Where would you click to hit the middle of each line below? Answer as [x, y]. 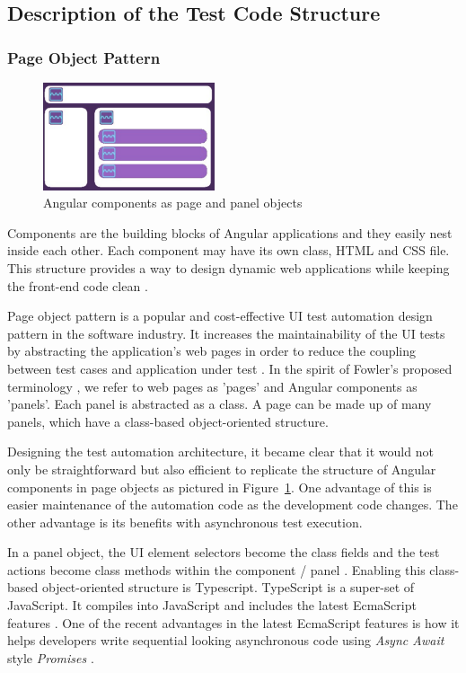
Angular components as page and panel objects [173, 203]
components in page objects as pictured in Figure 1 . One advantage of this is [220, 487]
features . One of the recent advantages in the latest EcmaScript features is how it [233, 622]
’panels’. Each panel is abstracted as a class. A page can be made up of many [220, 404]
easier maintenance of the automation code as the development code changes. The [233, 505]
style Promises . [51, 657]
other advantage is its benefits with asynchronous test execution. [185, 522]
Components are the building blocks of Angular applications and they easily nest [230, 232]
